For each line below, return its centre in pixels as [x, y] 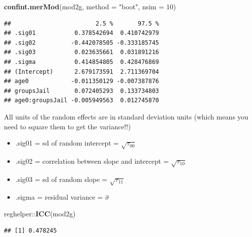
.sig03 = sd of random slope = [61, 179]
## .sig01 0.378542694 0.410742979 [81, 33]
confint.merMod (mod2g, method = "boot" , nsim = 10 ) [90, 6]
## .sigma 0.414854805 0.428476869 [81, 62]
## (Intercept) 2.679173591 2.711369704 [81, 72]
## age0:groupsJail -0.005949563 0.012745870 [81, 101]
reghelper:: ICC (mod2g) [40, 214]
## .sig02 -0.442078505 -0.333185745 [81, 43]
